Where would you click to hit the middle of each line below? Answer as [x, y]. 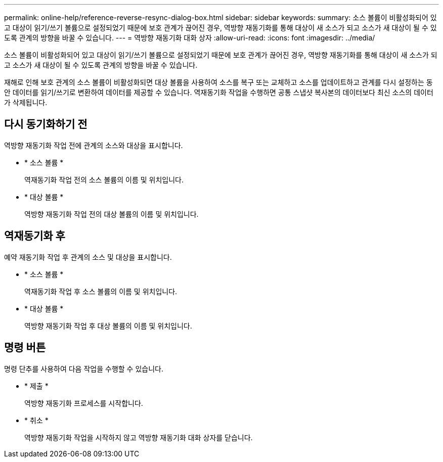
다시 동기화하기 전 [46, 124]
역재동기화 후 [35, 236]
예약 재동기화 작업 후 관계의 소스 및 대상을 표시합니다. [88, 257]
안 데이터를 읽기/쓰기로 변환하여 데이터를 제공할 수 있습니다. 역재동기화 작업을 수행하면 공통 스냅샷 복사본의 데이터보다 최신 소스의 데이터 [219, 92]
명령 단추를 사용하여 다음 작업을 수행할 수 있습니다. [84, 368]
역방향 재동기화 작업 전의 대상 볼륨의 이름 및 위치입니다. [112, 214]
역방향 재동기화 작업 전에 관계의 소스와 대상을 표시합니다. [94, 145]
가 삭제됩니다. [26, 102]
